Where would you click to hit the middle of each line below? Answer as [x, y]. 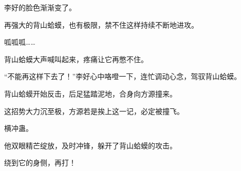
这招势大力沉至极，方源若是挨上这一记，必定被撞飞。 [94, 111]
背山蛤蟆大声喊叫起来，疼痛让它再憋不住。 [76, 59]
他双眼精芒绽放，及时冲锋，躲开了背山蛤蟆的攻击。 [90, 145]
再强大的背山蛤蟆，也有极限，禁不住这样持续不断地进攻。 [101, 24]
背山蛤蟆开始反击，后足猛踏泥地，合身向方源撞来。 [90, 93]
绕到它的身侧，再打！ [40, 163]
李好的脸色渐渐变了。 [40, 7]
